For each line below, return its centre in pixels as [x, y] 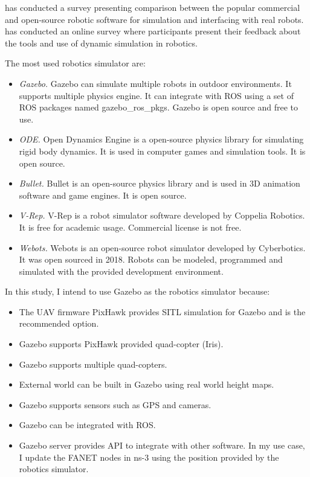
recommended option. [59, 323]
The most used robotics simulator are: [75, 63]
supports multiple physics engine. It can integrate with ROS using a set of [156, 95]
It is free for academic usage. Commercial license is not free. [130, 227]
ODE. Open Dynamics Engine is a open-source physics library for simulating [161, 139]
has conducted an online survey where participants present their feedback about [153, 31]
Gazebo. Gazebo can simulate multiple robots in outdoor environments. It [155, 83]
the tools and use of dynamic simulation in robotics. [101, 43]
